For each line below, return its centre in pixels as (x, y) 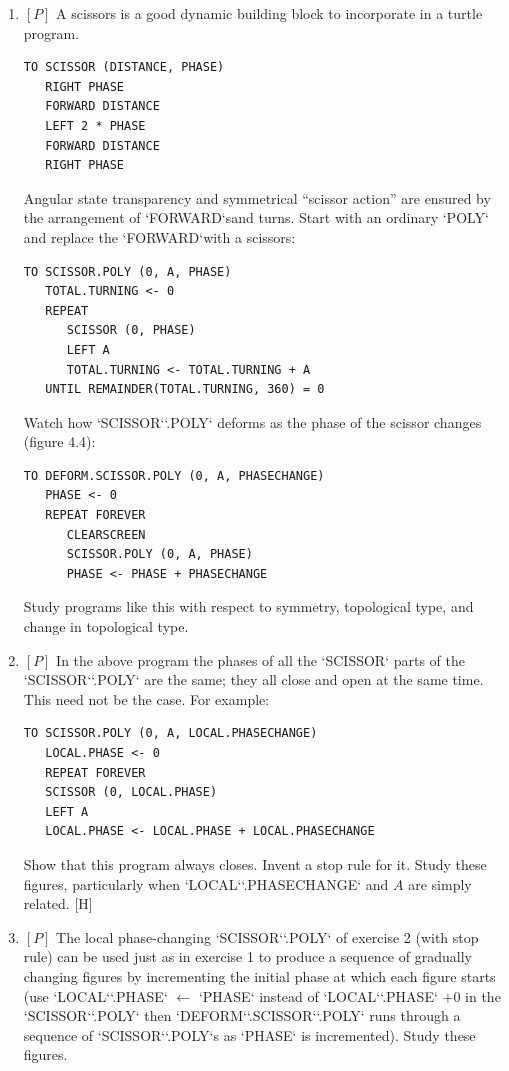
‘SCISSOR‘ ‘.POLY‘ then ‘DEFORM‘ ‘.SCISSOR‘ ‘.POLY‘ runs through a (242, 1015)
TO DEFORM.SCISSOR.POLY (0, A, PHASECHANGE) (174, 475)
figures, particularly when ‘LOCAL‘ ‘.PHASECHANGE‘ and (206, 883)
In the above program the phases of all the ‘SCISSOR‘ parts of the (261, 659)
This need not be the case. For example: (146, 698)
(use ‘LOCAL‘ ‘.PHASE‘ (95, 995)
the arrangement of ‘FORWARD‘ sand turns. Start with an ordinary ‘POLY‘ (256, 217)
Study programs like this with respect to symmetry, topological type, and (248, 606)
